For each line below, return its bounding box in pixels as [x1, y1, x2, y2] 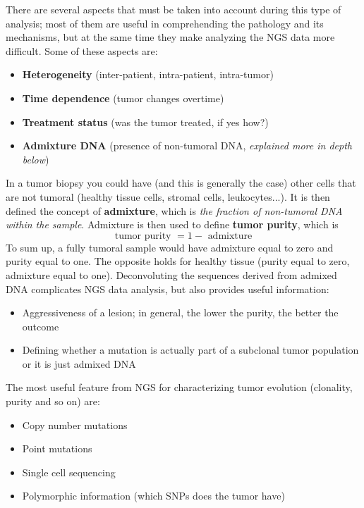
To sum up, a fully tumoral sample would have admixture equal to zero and [6, 240, 334, 254]
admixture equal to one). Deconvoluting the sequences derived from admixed [6, 267, 337, 282]
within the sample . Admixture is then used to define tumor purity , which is [6, 217, 339, 232]
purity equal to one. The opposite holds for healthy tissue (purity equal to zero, [6, 254, 350, 268]
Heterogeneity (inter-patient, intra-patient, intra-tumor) [22, 67, 274, 82]
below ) [22, 151, 49, 166]
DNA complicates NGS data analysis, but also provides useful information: [6, 281, 329, 296]
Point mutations [22, 441, 92, 456]
